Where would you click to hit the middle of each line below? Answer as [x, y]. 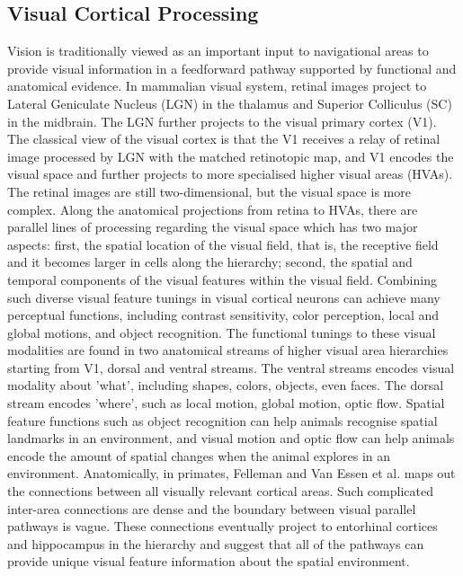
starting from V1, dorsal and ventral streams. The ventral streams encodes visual [231, 367]
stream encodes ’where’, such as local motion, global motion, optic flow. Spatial [226, 403]
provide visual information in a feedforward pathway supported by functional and [232, 68]
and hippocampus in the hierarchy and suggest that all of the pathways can [216, 543]
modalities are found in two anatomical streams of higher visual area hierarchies [228, 350]
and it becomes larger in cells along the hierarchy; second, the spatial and [210, 262]
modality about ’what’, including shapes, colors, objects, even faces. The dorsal [226, 385]
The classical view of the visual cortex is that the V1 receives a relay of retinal [224, 139]
